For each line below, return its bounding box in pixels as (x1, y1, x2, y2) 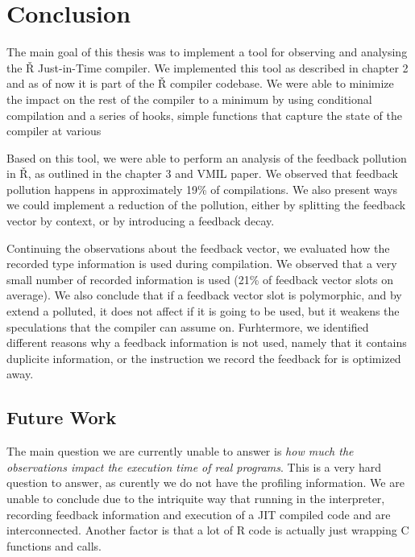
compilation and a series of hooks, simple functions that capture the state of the (6, 106, 402, 123)
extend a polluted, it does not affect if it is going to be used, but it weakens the (6, 303, 400, 320)
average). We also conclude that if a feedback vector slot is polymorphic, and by (6, 287, 402, 303)
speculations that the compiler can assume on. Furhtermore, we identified (6, 318, 369, 335)
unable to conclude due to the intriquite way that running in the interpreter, (6, 489, 385, 506)
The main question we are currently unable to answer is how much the (6, 443, 354, 460)
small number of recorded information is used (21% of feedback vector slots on (6, 270, 394, 287)
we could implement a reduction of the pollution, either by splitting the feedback (6, 196, 406, 213)
